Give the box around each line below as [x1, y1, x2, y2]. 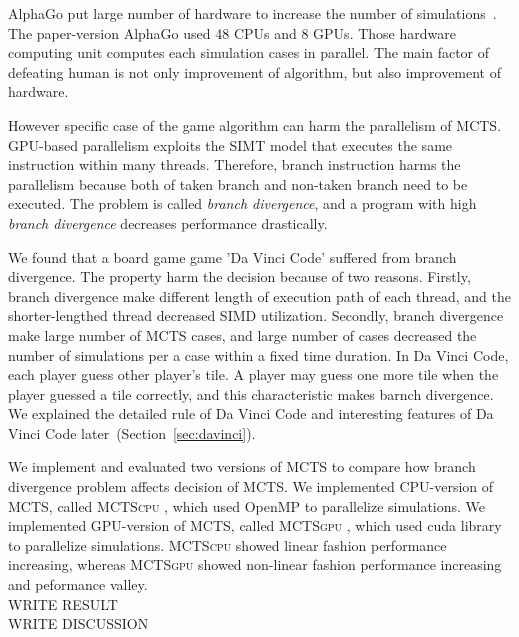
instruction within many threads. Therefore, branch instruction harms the [8, 154, 461, 175]
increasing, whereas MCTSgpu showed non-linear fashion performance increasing [8, 554, 502, 575]
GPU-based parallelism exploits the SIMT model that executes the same [8, 134, 453, 155]
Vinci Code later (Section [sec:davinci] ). [8, 422, 256, 443]
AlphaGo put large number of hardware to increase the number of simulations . [8, 3, 497, 23]
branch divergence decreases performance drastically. [8, 212, 328, 233]
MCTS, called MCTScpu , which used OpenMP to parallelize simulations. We [8, 495, 486, 516]
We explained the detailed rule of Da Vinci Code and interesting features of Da [8, 403, 494, 424]
